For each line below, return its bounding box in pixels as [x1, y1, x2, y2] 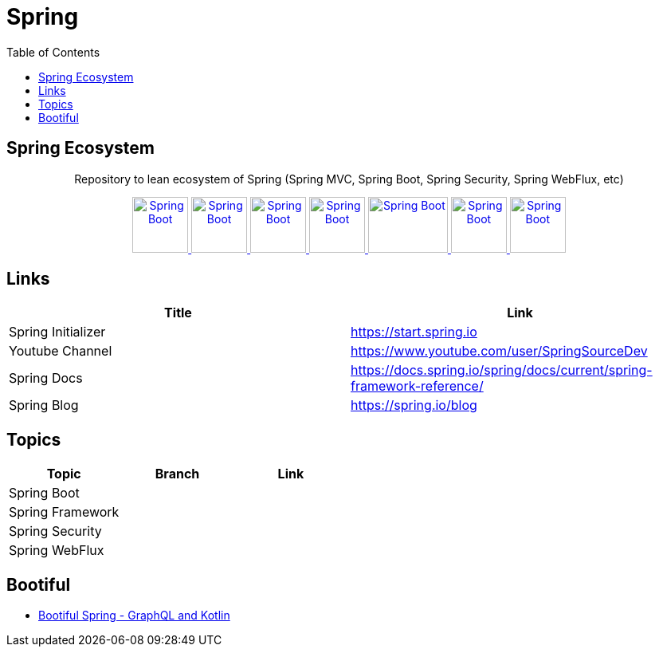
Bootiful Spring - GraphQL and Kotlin [38, 608, 230, 623]
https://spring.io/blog [351, 397, 477, 414]
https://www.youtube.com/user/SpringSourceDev [351, 343, 648, 360]
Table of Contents [6, 45, 100, 59]
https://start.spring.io [351, 324, 477, 340]
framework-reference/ [351, 378, 484, 395]
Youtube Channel [9, 343, 112, 360]
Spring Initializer [9, 324, 106, 340]
